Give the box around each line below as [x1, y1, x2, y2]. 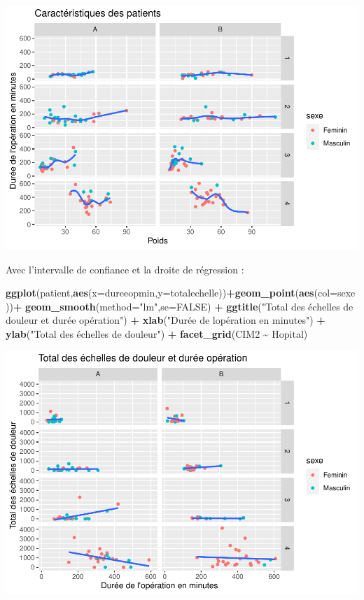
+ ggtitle [214, 299, 258, 313]
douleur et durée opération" [6, 313, 124, 327]
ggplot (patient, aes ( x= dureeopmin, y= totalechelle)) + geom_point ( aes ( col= [6, 285, 337, 300]
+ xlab [130, 313, 164, 327]
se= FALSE [160, 299, 208, 313]
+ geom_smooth [13, 299, 96, 313]
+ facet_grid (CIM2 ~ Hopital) [167, 326, 308, 341]
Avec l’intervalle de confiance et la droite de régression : [6, 262, 244, 276]
